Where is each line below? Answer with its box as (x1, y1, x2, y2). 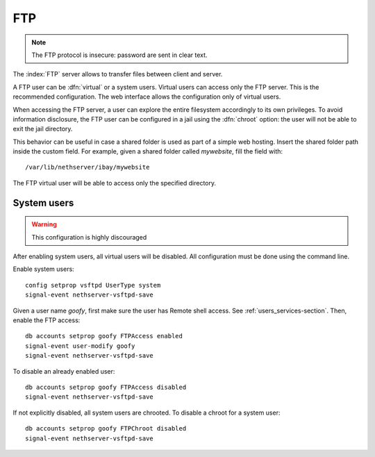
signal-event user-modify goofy (25, 342, 135, 350)
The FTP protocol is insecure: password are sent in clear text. (31, 51, 208, 59)
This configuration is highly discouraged (31, 233, 147, 241)
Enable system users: (12, 265, 74, 274)
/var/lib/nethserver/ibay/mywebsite (25, 163, 150, 172)
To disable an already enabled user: (12, 367, 115, 375)
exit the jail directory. (12, 125, 73, 133)
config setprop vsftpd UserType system (25, 281, 161, 289)
